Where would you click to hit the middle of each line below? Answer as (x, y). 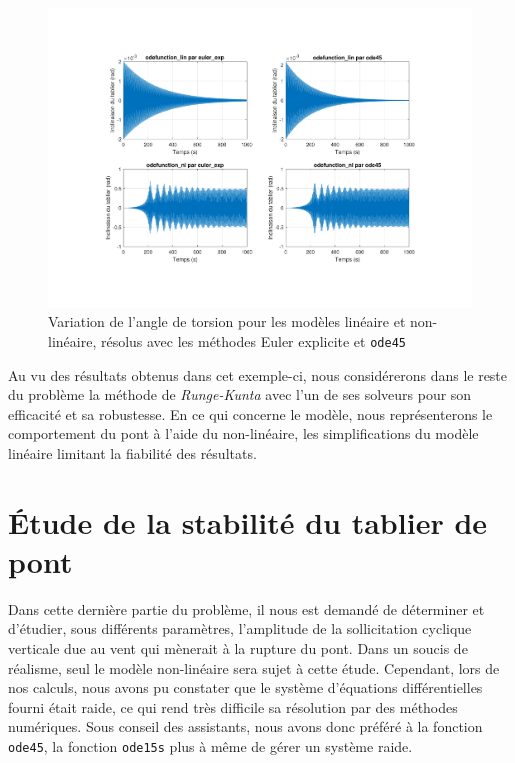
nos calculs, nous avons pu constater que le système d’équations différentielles (245, 687)
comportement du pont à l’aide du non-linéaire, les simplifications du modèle (243, 433)
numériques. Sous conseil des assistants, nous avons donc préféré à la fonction (245, 726)
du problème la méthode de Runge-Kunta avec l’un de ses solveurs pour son (240, 394)
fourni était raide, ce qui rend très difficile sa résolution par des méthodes (233, 706)
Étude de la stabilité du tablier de (248, 521)
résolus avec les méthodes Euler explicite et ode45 (253, 340)
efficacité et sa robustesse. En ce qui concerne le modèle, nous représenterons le (250, 413)
